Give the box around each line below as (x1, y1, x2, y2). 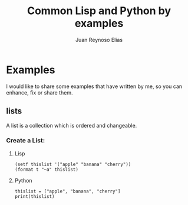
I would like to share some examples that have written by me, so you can (6, 83, 183, 90)
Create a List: (6, 136, 45, 145)
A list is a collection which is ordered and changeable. (6, 122, 137, 129)
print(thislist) (14, 193, 55, 199)
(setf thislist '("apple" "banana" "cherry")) (14, 161, 131, 167)
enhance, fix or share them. (6, 89, 73, 96)
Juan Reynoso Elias (75, 36, 123, 43)
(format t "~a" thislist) (14, 167, 78, 173)
